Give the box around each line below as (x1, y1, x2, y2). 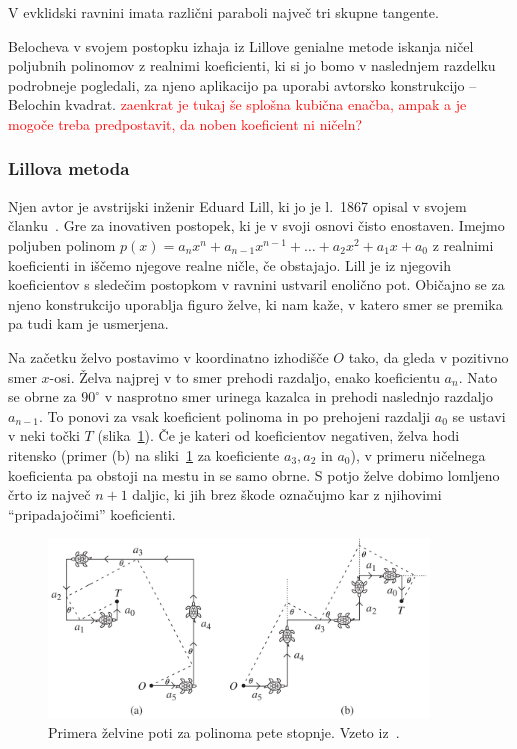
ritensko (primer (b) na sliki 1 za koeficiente (8, 444, 280, 465)
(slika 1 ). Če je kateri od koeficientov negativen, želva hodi (97, 425, 460, 446)
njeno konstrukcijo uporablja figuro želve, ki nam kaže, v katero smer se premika (8, 293, 503, 314)
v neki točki (8, 425, 80, 446)
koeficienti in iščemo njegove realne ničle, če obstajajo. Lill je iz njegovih (8, 254, 451, 275)
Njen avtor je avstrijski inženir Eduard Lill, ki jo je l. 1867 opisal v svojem (8, 195, 467, 216)
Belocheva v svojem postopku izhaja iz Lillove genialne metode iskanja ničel (8, 35, 474, 56)
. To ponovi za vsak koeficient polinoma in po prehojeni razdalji (39, 405, 431, 426)
